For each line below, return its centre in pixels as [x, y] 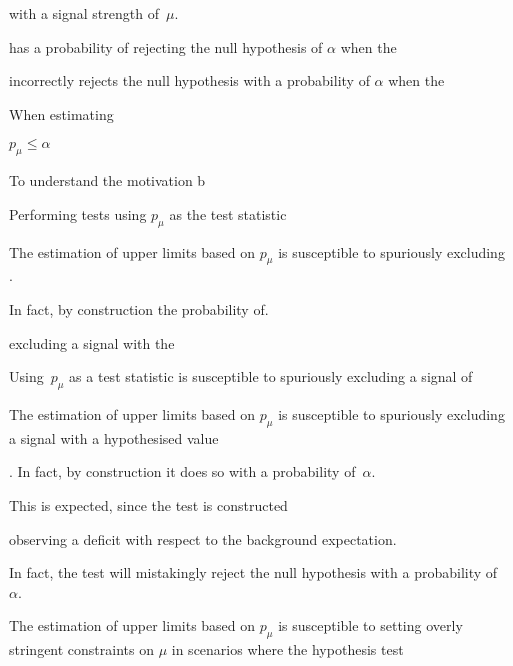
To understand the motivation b [107, 180]
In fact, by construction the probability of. [139, 308]
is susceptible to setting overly [370, 625]
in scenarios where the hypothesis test [287, 649]
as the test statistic [228, 213]
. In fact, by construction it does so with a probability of [182, 471]
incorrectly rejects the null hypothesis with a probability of [189, 80]
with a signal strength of [84, 13]
